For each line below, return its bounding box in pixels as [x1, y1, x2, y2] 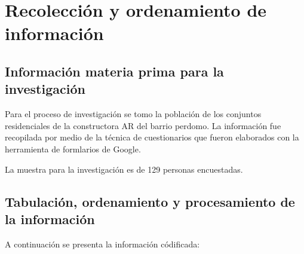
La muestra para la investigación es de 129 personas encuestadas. [5, 163, 243, 175]
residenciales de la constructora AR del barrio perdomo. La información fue [5, 119, 281, 131]
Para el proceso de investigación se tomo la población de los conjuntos [5, 108, 262, 120]
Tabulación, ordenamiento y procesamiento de [5, 192, 295, 210]
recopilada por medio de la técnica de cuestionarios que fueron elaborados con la [5, 131, 299, 143]
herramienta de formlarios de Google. [5, 142, 141, 155]
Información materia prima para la [5, 62, 224, 80]
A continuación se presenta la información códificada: [5, 237, 200, 250]
